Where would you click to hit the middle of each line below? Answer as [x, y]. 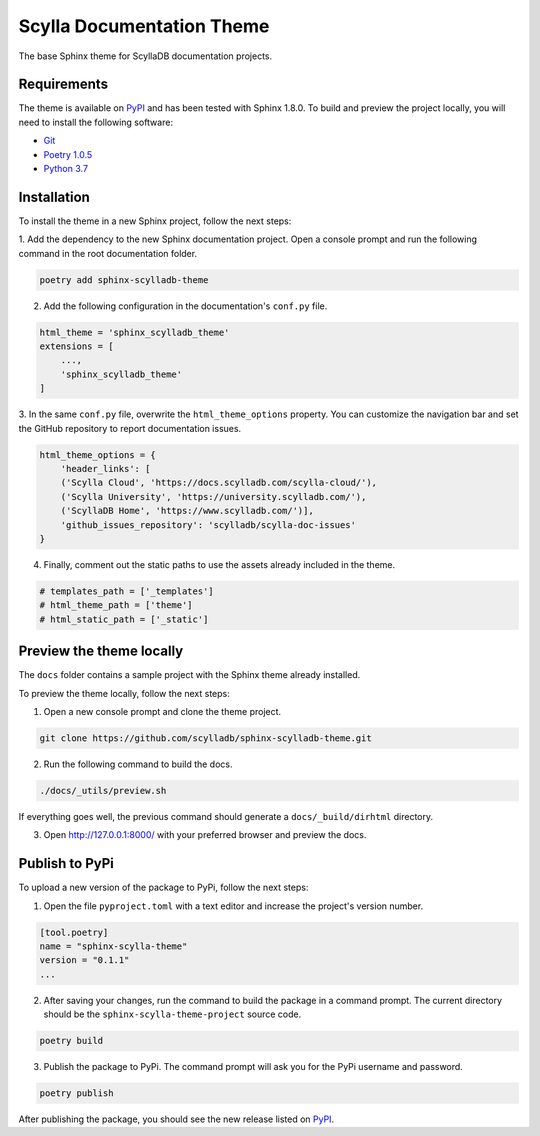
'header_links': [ [105, 468]
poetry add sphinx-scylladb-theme [124, 279]
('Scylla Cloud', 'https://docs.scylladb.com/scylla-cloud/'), [219, 483]
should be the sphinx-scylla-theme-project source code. [172, 1014]
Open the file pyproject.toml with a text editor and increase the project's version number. [233, 906]
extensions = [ [76, 346]
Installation [54, 196]
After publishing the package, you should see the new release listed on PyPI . [176, 1119]
